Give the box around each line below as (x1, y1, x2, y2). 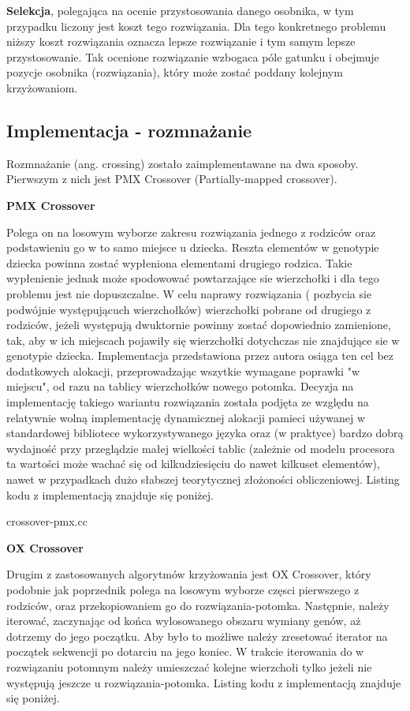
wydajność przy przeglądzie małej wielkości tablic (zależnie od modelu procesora (6, 440, 395, 456)
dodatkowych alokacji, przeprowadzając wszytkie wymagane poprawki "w (6, 362, 360, 379)
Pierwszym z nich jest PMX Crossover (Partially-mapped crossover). (6, 170, 337, 187)
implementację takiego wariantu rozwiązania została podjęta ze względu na (6, 394, 369, 410)
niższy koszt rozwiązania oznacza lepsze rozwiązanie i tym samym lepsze (6, 33, 356, 50)
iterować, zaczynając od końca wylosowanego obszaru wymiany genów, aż (6, 612, 361, 629)
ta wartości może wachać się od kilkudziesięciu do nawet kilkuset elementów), (6, 455, 380, 472)
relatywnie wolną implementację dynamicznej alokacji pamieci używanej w (6, 409, 366, 425)
